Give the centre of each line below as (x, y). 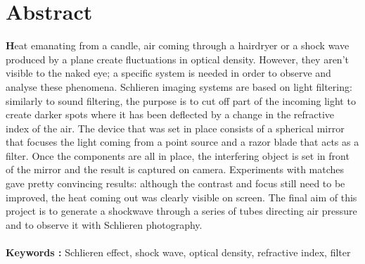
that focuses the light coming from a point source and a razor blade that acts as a (182, 142)
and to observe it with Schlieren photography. (104, 224)
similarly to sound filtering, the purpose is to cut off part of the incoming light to (181, 100)
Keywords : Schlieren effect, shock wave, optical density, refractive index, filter (178, 252)
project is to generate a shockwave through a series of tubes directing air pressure (181, 211)
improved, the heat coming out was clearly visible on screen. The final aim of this (181, 197)
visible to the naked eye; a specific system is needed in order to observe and (168, 73)
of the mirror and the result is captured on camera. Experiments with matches (175, 169)
